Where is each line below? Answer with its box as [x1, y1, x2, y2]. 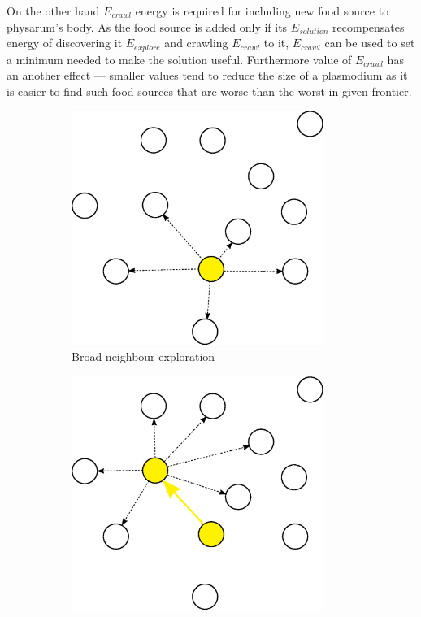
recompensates [332, 18, 405, 35]
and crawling [164, 34, 228, 51]
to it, [263, 34, 289, 51]
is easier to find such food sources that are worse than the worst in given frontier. [7, 82, 412, 99]
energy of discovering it [7, 34, 123, 51]
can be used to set [324, 34, 415, 51]
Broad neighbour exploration [72, 348, 215, 365]
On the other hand [7, 2, 100, 19]
